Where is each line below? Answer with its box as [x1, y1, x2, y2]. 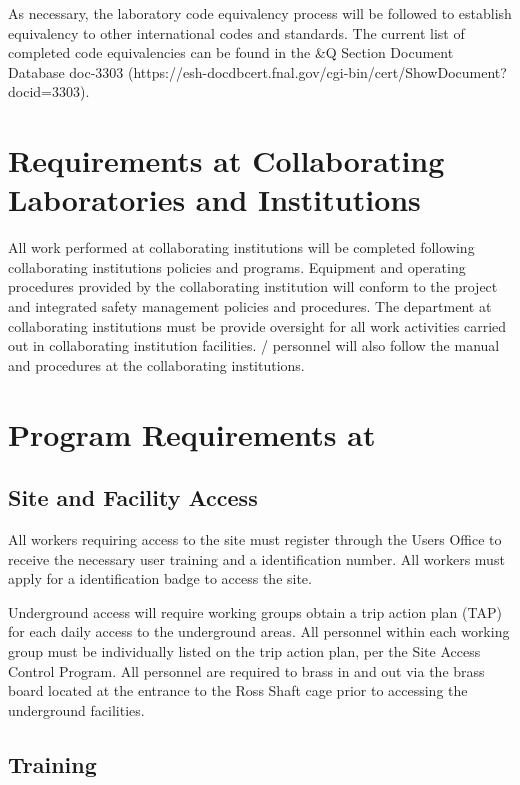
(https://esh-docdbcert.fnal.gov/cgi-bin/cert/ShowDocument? [128, 61, 507, 82]
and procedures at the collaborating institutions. [8, 354, 305, 375]
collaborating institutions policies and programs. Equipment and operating [8, 256, 466, 277]
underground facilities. [8, 699, 145, 720]
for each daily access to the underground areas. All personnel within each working [8, 621, 510, 642]
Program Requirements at [8, 413, 376, 454]
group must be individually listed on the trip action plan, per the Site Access [8, 640, 481, 661]
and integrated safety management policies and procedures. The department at [8, 296, 492, 317]
